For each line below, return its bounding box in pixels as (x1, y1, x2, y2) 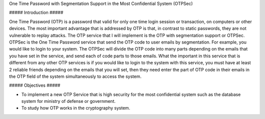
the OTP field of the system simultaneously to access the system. (9, 73, 142, 79)
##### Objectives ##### (9, 82, 61, 88)
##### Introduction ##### (9, 10, 64, 16)
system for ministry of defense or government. (21, 98, 116, 104)
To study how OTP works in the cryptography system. (21, 105, 131, 111)
